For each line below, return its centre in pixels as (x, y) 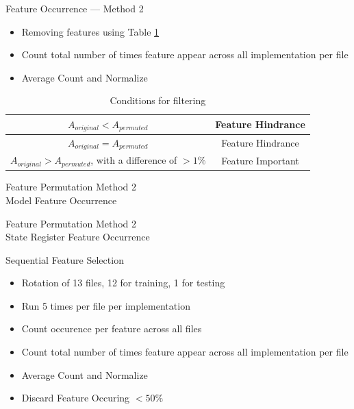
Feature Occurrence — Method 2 (75, 8)
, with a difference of (134, 160)
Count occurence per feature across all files (112, 329)
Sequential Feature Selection (65, 259)
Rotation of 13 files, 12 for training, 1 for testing (123, 283)
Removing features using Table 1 (90, 31)
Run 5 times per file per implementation (106, 305)
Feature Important (260, 160)
